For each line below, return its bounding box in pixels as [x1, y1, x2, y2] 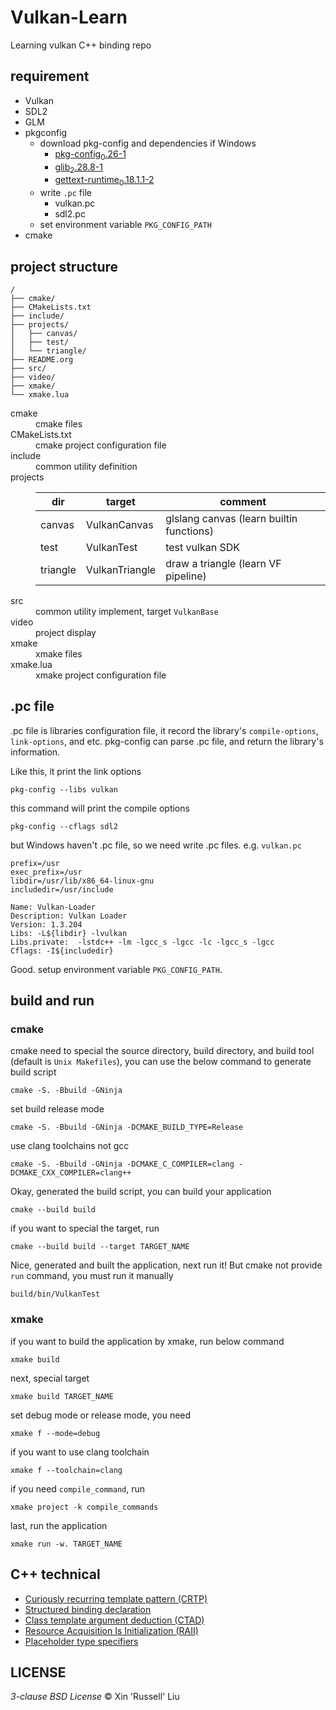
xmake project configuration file [35, 669, 167, 681]
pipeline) [165, 569, 207, 583]
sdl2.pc [54, 208, 86, 220]
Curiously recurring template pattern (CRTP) [24, 1592, 208, 1605]
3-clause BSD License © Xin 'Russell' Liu [10, 1691, 180, 1703]
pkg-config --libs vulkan [10, 784, 118, 795]
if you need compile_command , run [10, 1482, 146, 1495]
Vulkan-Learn [10, 6, 128, 29]
